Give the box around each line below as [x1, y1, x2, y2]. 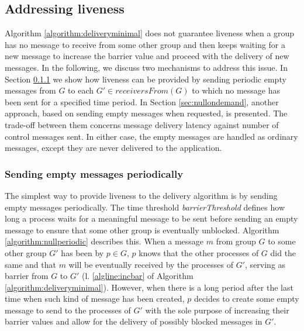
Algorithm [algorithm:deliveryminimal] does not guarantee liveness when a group [5, 27, 295, 39]
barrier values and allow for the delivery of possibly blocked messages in [5, 315, 262, 327]
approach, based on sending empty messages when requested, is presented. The [5, 107, 288, 119]
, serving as [245, 258, 286, 270]
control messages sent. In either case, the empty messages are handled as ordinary [5, 130, 298, 142]
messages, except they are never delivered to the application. [5, 142, 222, 154]
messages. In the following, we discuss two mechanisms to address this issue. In [5, 61, 288, 73]
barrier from [5, 270, 49, 282]
